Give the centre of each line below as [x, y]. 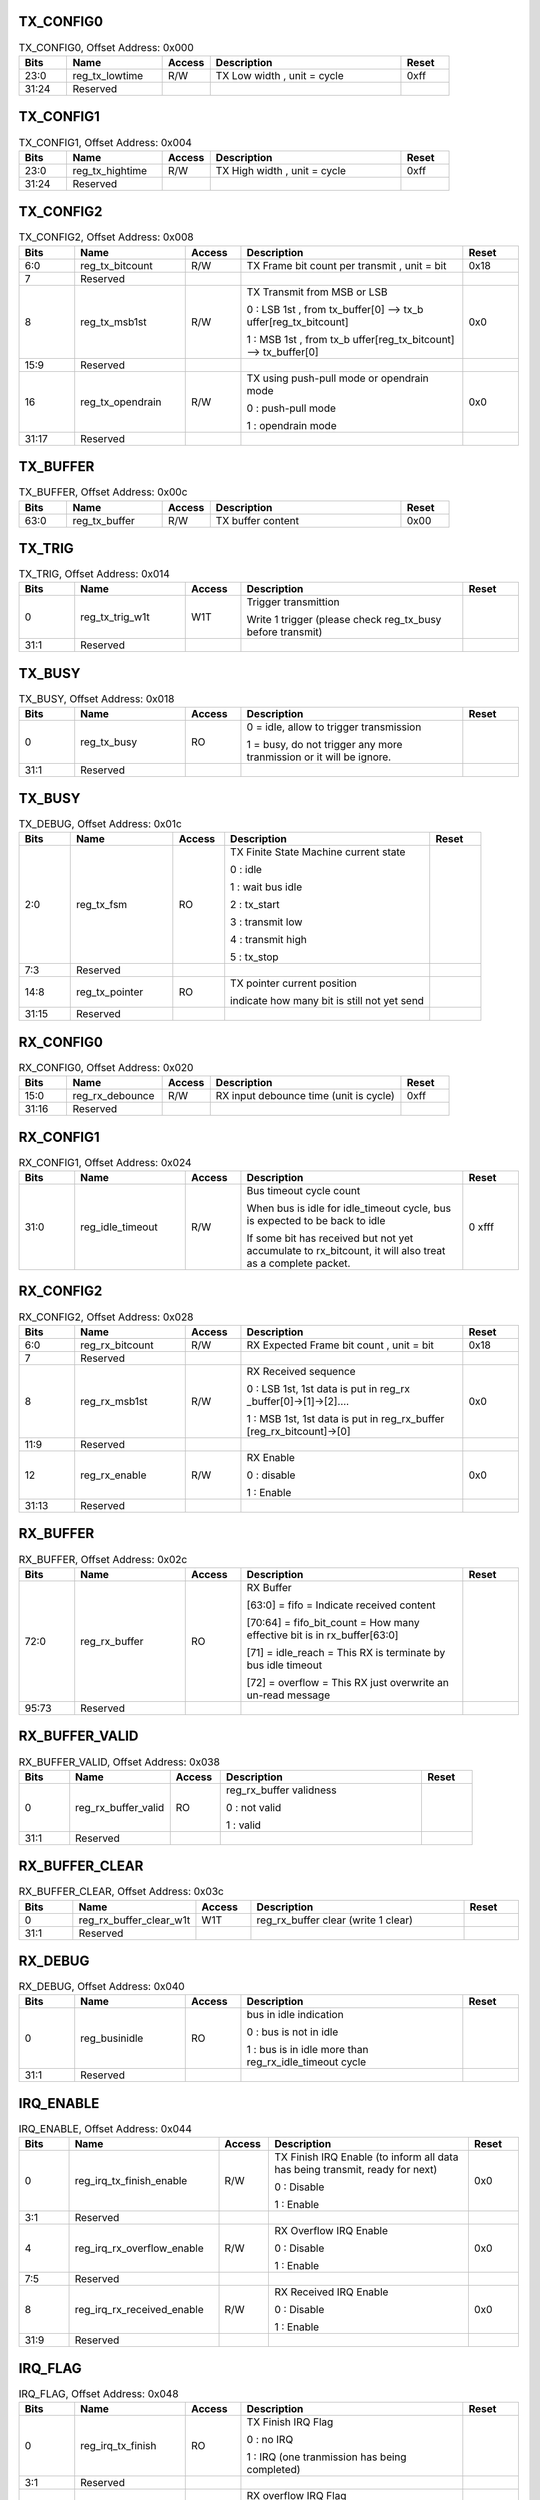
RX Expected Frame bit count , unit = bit [340, 1345]
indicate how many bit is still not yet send [327, 1001]
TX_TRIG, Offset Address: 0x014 [94, 574]
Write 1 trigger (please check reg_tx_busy [344, 620]
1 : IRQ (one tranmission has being [326, 2457]
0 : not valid [253, 1807]
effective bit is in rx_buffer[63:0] [322, 1635]
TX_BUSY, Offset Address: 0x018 [96, 699]
